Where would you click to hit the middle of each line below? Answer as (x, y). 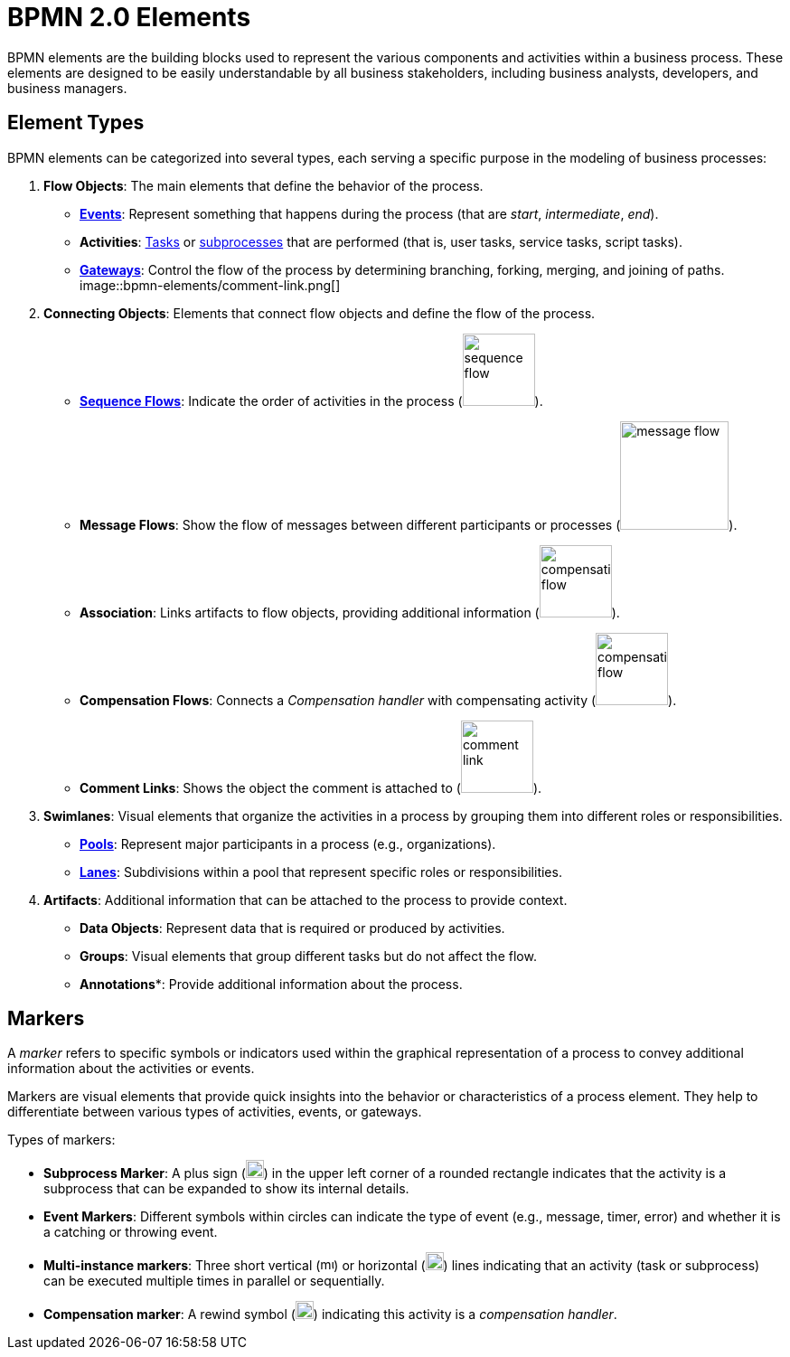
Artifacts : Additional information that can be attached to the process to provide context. (306, 900)
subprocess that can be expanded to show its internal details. (226, 1189)
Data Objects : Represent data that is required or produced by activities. (292, 928)
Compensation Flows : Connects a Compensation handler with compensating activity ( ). (378, 700)
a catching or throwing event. (131, 1232)
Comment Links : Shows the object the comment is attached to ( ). (311, 787)
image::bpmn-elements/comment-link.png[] (210, 285)
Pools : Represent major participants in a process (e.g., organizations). (288, 843)
